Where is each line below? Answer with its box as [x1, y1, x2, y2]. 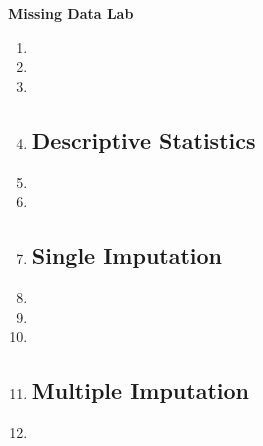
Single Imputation [31, 240, 223, 271]
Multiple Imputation [31, 375, 249, 406]
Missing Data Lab [8, 3, 134, 23]
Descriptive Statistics [31, 124, 256, 155]
